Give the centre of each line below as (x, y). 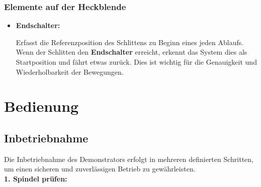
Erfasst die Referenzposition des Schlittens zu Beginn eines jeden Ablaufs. (130, 42)
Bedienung (41, 106)
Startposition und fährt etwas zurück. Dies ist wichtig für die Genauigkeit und (136, 62)
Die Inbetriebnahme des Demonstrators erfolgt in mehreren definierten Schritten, (129, 159)
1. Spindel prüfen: (36, 178)
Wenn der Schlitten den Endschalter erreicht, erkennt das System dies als (132, 52)
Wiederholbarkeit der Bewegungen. (70, 71)
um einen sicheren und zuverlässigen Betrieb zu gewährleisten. (100, 169)
